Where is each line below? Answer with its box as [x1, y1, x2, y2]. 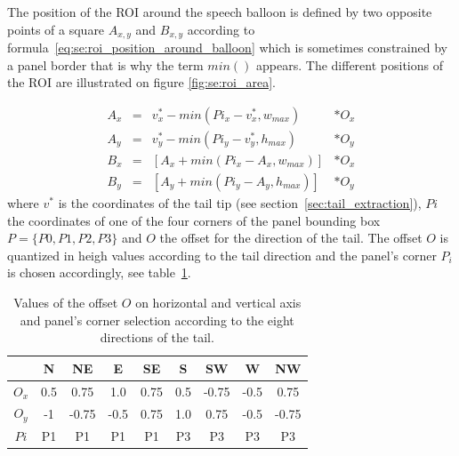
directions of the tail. [100, 328, 214, 347]
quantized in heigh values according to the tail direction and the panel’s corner [7, 245, 437, 264]
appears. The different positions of [256, 55, 443, 74]
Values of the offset [13, 292, 118, 311]
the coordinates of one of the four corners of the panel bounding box [7, 211, 381, 229]
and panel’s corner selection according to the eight [20, 310, 294, 329]
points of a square [7, 20, 105, 38]
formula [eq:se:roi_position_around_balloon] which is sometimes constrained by [7, 38, 447, 57]
